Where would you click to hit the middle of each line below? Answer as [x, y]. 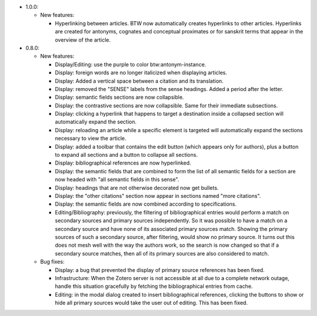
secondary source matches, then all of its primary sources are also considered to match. [162, 253]
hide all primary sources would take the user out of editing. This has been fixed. [151, 303]
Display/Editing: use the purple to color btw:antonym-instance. [131, 64]
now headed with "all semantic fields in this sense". [117, 180]
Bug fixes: [52, 262]
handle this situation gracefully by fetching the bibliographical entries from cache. [154, 286]
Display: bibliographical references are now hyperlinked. [123, 163]
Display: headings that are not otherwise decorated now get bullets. [137, 187]
